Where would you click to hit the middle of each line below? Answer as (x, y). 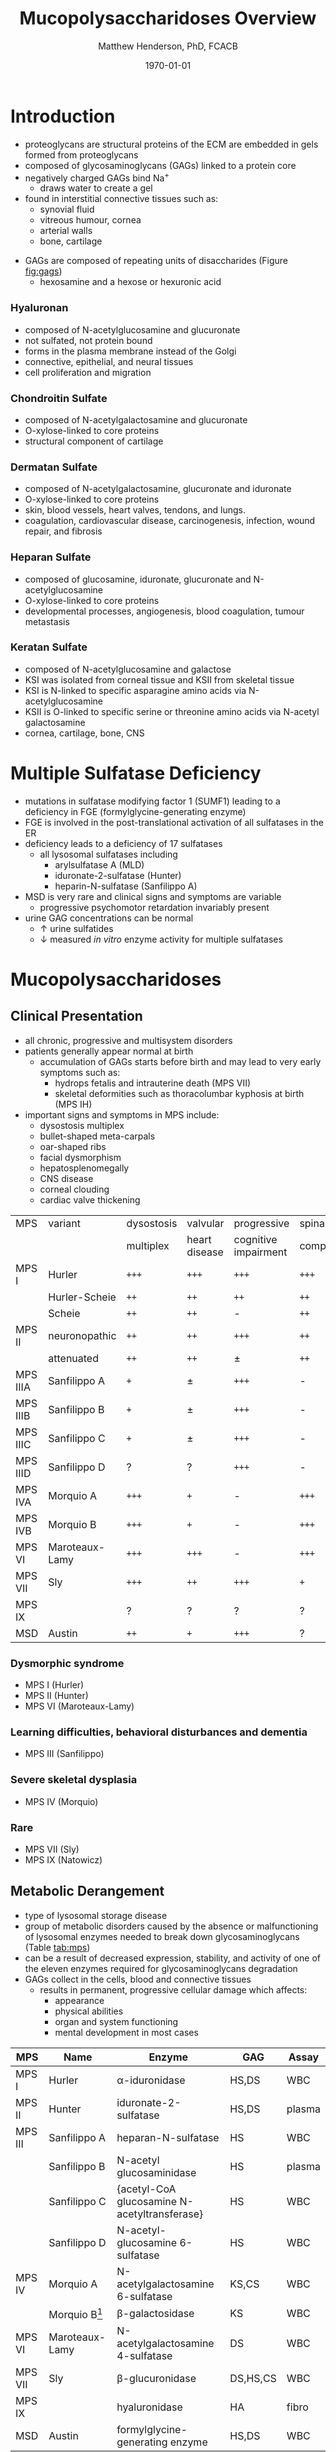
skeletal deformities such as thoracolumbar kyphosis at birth (179, 1093)
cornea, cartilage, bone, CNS (84, 733)
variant (64, 1223)
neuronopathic (82, 1335)
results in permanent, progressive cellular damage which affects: (173, 1989)
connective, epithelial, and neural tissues (109, 361)
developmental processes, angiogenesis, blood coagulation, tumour (164, 611)
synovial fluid (67, 209)
